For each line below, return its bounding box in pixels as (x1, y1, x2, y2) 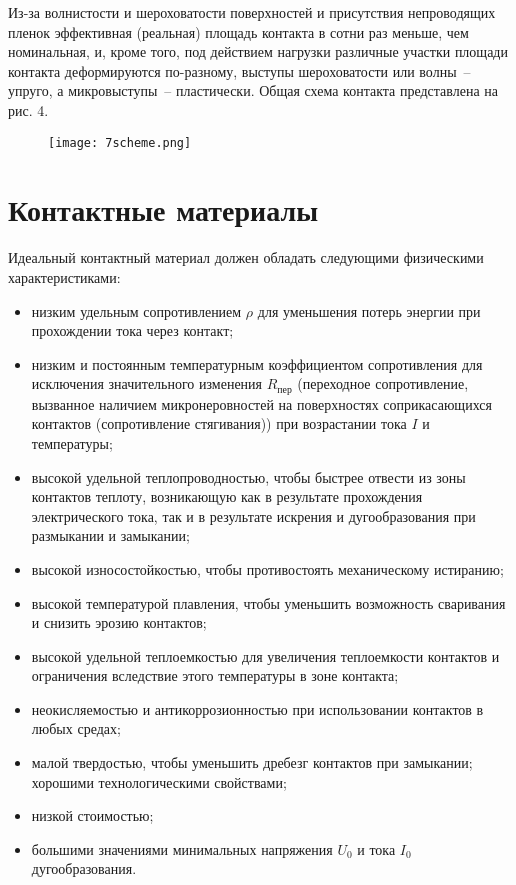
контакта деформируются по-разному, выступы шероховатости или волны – (8, 60, 471, 81)
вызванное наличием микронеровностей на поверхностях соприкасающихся (31, 393, 492, 414)
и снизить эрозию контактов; (31, 612, 207, 633)
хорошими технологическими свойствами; (31, 771, 287, 792)
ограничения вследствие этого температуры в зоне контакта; (31, 665, 399, 686)
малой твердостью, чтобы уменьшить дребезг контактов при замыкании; (31, 752, 473, 773)
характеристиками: (8, 266, 121, 287)
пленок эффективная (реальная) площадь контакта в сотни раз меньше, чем (8, 21, 469, 42)
